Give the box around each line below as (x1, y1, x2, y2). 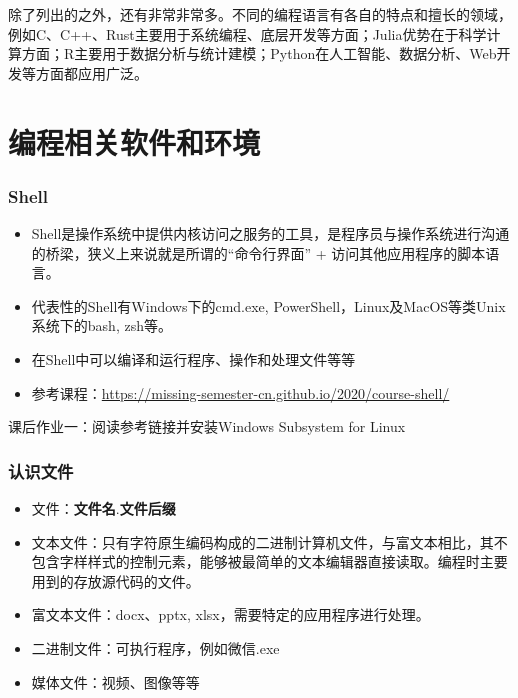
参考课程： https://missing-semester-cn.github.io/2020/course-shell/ (31, 382, 450, 403)
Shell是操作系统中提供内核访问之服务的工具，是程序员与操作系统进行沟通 (31, 222, 510, 243)
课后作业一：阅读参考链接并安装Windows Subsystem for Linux (8, 416, 406, 437)
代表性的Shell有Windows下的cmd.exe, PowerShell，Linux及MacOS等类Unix (31, 295, 506, 316)
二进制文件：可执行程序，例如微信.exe (31, 637, 280, 658)
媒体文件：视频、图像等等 (31, 671, 200, 692)
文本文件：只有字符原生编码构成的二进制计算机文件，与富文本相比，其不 (31, 531, 508, 552)
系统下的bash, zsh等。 (31, 315, 172, 336)
